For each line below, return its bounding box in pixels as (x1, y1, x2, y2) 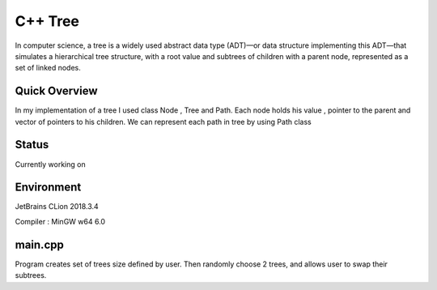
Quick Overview (15, 84, 98, 98)
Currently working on (15, 159, 86, 169)
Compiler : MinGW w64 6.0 (15, 216, 105, 226)
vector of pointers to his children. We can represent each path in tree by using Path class (15, 117, 312, 126)
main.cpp (15, 237, 64, 251)
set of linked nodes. (15, 63, 81, 73)
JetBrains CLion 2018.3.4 (15, 202, 99, 211)
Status (15, 138, 49, 151)
